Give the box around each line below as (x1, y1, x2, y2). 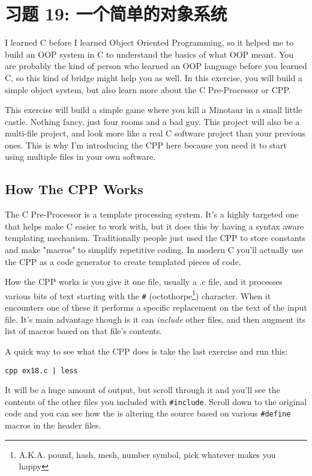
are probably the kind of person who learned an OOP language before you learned (5, 59, 307, 72)
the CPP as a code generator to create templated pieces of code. (5, 255, 241, 267)
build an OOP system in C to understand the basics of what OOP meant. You (5, 47, 294, 60)
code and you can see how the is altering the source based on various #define (5, 407, 291, 420)
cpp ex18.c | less (5, 366, 78, 375)
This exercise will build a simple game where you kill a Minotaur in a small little (5, 103, 302, 116)
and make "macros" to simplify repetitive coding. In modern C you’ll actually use (5, 243, 304, 256)
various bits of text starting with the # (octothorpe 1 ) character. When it (5, 287, 271, 302)
